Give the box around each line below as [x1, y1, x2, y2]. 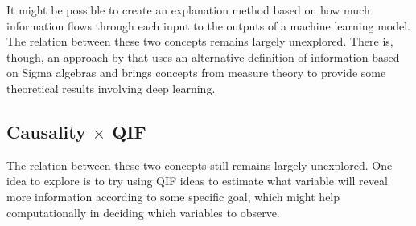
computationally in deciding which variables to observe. [6, 204, 280, 220]
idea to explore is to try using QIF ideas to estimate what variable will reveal [6, 172, 388, 189]
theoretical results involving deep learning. [6, 79, 216, 96]
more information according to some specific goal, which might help [6, 188, 340, 204]
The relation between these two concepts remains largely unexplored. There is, [6, 33, 393, 50]
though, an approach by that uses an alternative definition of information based [6, 48, 400, 65]
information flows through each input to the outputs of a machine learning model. [6, 17, 410, 34]
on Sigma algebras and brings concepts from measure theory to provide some [6, 64, 386, 81]
